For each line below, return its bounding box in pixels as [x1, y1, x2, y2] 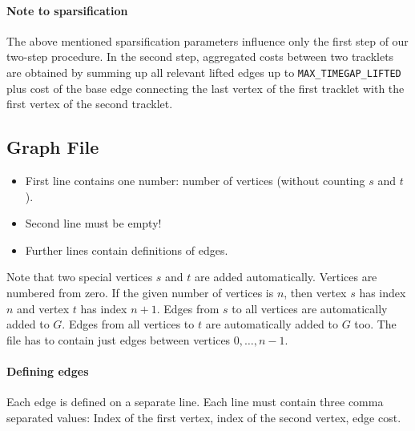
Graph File [6, 135, 99, 159]
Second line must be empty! [25, 215, 162, 232]
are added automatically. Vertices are [195, 268, 377, 285]
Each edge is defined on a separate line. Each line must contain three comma [6, 393, 384, 410]
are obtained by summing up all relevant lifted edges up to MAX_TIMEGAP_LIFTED [6, 63, 401, 80]
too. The [354, 316, 397, 332]
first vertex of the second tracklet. [6, 95, 173, 112]
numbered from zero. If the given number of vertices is [6, 284, 274, 300]
